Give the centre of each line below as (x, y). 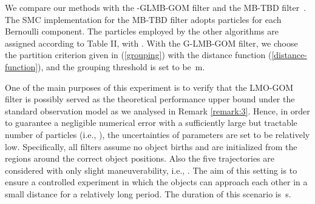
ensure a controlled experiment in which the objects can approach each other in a (156, 182)
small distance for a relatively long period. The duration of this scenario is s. (148, 193)
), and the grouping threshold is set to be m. (121, 66)
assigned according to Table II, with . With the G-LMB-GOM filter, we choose (151, 43)
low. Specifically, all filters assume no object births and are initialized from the (151, 146)
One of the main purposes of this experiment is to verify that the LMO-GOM (149, 87)
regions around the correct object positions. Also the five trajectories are (140, 158)
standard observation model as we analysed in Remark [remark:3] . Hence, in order (157, 110)
